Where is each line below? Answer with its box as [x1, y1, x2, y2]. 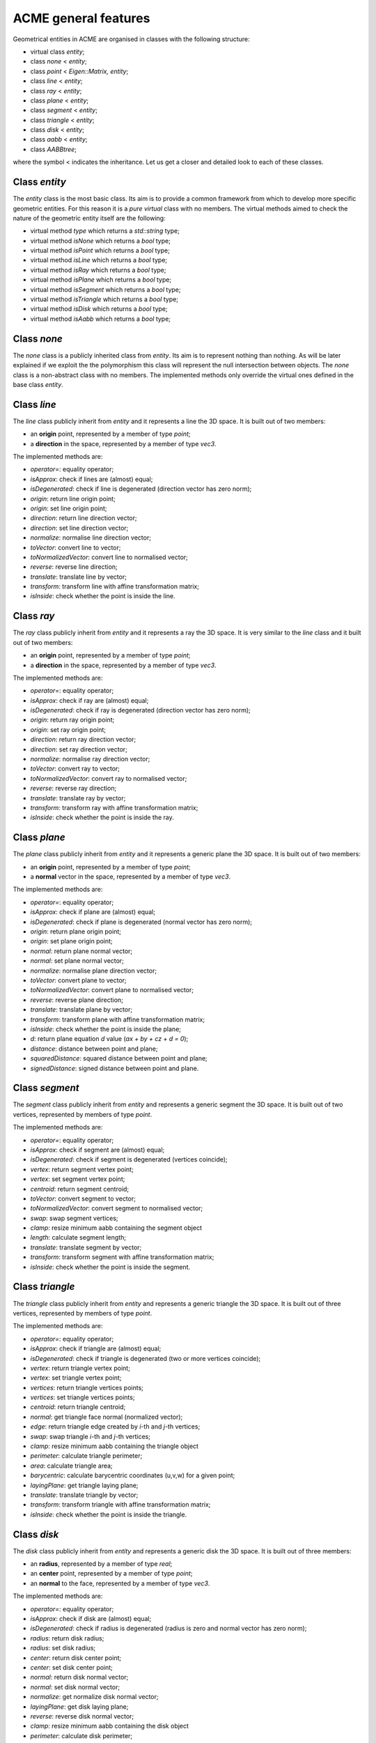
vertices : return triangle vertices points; [30, 1383, 144, 1392]
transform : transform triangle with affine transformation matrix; [30, 1500, 211, 1509]
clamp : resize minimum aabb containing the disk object [30, 1722, 189, 1730]
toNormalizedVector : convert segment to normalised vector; [30, 1204, 203, 1212]
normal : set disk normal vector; [30, 1682, 120, 1691]
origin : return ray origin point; [30, 715, 115, 724]
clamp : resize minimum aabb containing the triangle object [30, 1442, 198, 1450]
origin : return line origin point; [30, 494, 116, 503]
